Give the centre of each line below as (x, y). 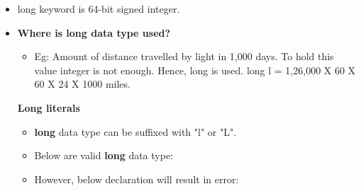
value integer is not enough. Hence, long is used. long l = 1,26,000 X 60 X (195, 70)
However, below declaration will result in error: (137, 179)
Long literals (49, 107)
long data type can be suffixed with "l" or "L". (135, 131)
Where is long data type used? (94, 32)
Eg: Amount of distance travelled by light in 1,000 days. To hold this (184, 56)
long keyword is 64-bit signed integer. (99, 8)
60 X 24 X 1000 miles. (82, 84)
